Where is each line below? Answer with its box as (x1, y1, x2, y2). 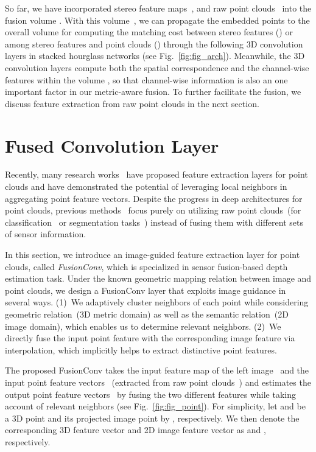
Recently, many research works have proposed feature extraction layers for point (5, 168, 308, 181)
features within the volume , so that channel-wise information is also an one (5, 73, 288, 86)
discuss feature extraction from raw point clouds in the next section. (5, 97, 259, 110)
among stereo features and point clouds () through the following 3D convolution (5, 37, 303, 50)
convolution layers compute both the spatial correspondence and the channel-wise (5, 61, 309, 74)
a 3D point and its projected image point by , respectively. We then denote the (5, 411, 300, 424)
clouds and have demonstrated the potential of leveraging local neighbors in (5, 180, 287, 193)
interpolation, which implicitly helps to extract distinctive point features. (5, 343, 277, 356)
